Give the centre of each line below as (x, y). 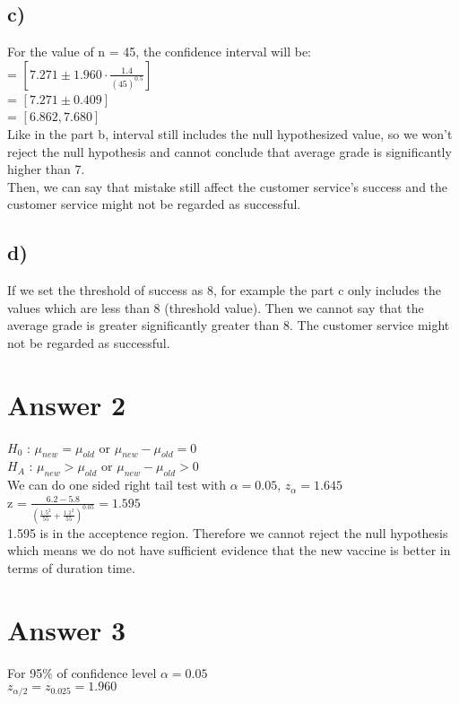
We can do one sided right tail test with (117, 485)
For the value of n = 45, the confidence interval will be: (159, 52)
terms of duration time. (71, 567)
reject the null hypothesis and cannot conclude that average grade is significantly (229, 151)
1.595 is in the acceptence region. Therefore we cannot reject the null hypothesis (228, 532)
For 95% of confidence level (82, 672)
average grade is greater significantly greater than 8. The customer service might (229, 325)
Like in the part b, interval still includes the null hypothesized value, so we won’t (230, 133)
